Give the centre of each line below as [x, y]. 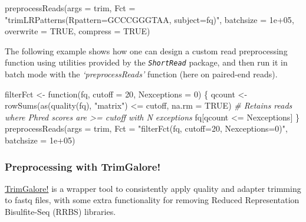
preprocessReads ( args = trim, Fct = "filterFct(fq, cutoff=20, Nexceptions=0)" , [146, 128]
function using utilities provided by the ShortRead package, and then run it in [146, 62]
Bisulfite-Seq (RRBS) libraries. [60, 211]
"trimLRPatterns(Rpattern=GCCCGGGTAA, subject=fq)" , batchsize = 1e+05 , [149, 19]
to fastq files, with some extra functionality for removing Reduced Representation [152, 200]
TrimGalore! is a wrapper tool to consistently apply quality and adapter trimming [153, 188]
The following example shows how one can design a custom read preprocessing [146, 50]
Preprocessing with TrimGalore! [83, 166]
